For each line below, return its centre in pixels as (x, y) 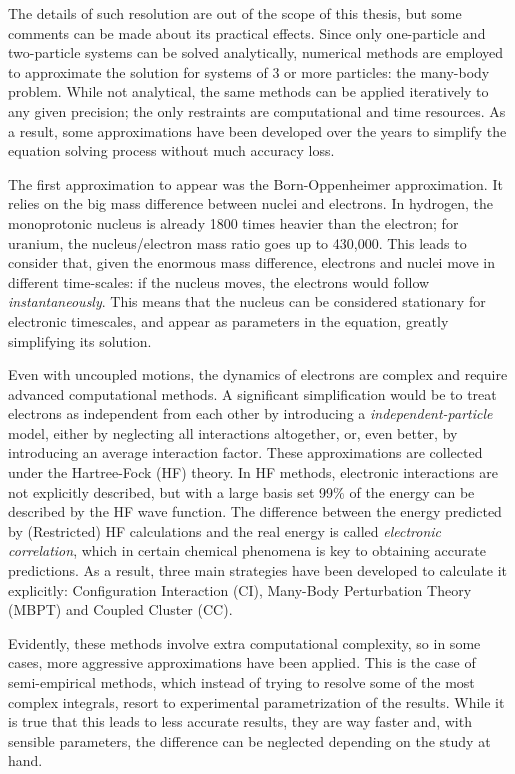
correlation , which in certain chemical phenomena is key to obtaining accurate (247, 550)
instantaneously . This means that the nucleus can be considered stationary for (247, 301)
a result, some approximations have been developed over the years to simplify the (257, 130)
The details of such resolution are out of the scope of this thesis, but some (235, 13)
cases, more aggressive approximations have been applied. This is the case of (242, 662)
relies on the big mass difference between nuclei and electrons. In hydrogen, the (250, 203)
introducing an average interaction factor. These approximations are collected (245, 452)
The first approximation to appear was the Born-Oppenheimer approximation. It (255, 183)
